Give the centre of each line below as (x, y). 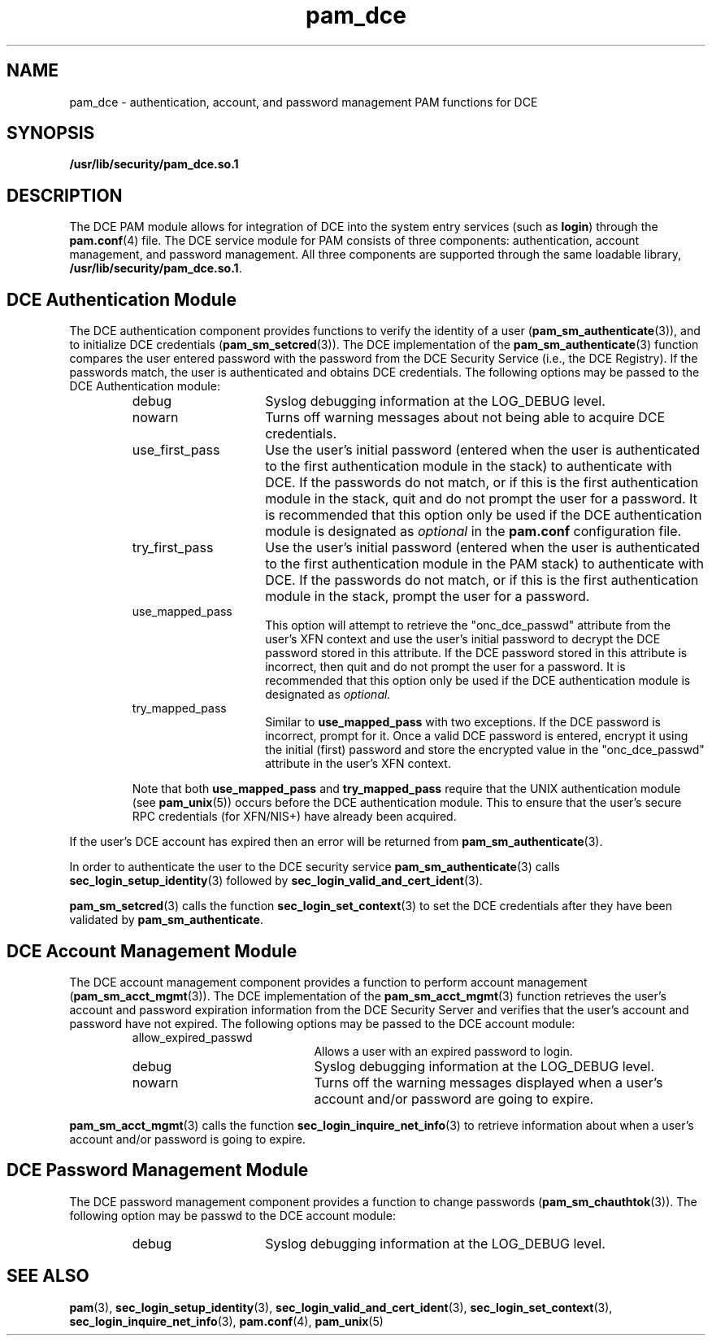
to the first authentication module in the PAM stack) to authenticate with (484, 564)
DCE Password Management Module (158, 1170)
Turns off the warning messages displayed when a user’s (488, 1082)
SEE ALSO (48, 1276)
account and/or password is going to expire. (187, 1139)
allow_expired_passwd (192, 1037)
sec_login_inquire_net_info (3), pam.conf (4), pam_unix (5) (226, 1321)
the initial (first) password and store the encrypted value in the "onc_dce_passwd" (485, 750)
